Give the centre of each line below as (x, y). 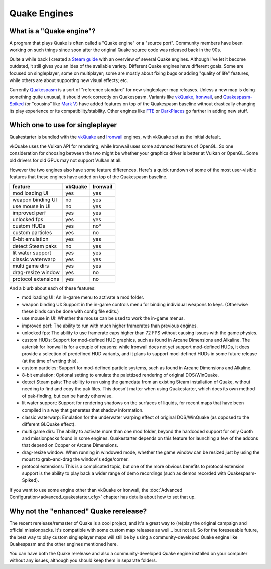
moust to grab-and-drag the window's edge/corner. (75, 459)
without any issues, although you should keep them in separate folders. (83, 560)
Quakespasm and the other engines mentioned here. (64, 544)
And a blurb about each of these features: (52, 288)
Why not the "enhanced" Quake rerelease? (78, 511)
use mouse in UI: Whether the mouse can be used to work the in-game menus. (103, 318)
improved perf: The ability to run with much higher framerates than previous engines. (110, 326)
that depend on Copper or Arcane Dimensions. (70, 445)
